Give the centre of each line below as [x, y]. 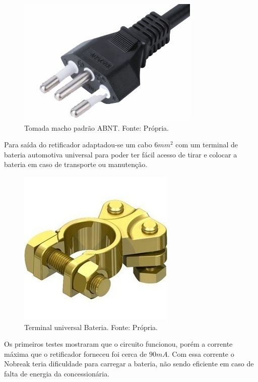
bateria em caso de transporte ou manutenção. [76, 164]
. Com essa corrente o [201, 353]
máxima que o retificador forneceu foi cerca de [76, 353]
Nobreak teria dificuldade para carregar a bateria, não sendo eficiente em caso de [129, 364]
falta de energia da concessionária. [57, 373]
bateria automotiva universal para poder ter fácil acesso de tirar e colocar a [121, 154]
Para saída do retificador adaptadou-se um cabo [78, 145]
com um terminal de [207, 145]
